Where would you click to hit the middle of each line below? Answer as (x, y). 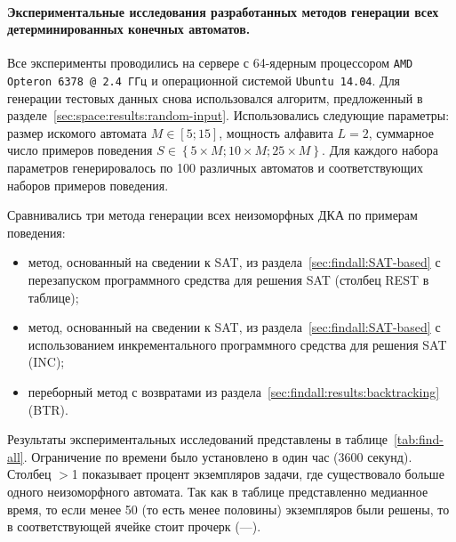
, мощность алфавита (276, 132)
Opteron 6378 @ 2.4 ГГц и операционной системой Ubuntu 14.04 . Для (204, 81)
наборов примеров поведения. (88, 185)
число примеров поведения (80, 150)
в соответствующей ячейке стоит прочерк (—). (134, 526)
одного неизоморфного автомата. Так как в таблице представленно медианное (218, 491)
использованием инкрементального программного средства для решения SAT (237, 344)
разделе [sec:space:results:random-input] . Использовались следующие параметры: (228, 115)
